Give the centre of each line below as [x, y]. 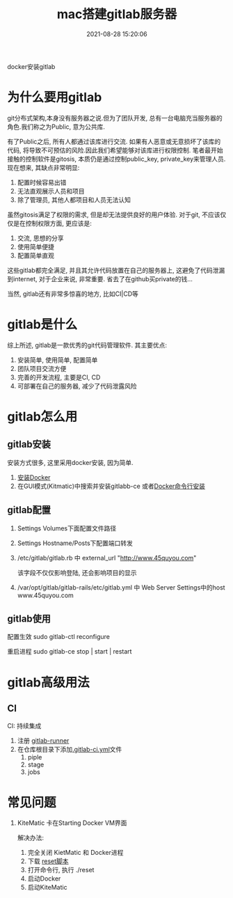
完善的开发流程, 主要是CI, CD [59, 377]
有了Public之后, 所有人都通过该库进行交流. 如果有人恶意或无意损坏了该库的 [114, 141]
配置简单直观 [35, 255]
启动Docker [44, 879]
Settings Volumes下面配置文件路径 [67, 528]
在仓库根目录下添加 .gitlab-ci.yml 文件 [70, 750]
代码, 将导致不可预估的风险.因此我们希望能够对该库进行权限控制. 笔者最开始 [115, 150]
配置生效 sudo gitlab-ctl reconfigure [58, 637]
